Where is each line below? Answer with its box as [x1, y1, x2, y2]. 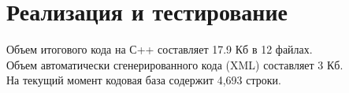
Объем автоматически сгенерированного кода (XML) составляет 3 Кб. [6, 56, 343, 73]
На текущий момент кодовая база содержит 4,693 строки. [6, 72, 281, 88]
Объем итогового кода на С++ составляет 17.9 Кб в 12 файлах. [6, 41, 313, 58]
